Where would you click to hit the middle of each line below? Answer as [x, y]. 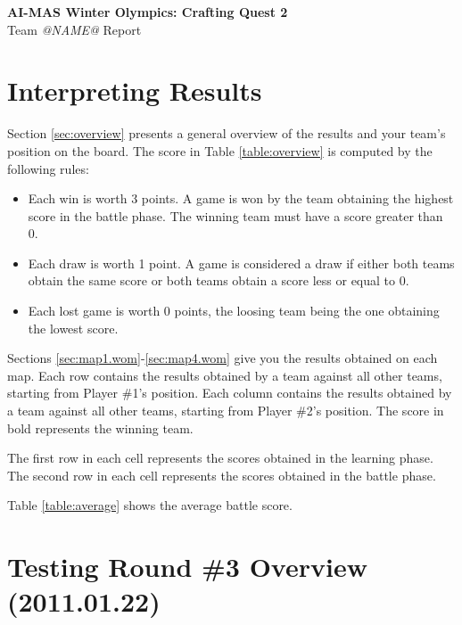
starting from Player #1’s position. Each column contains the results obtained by [230, 393]
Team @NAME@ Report [74, 29]
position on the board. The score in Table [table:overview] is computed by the [220, 150]
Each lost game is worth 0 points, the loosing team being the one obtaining [234, 311]
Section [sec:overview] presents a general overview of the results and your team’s [227, 133]
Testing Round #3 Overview [187, 567]
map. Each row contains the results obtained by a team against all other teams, [225, 375]
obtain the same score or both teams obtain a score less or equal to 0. [219, 280]
